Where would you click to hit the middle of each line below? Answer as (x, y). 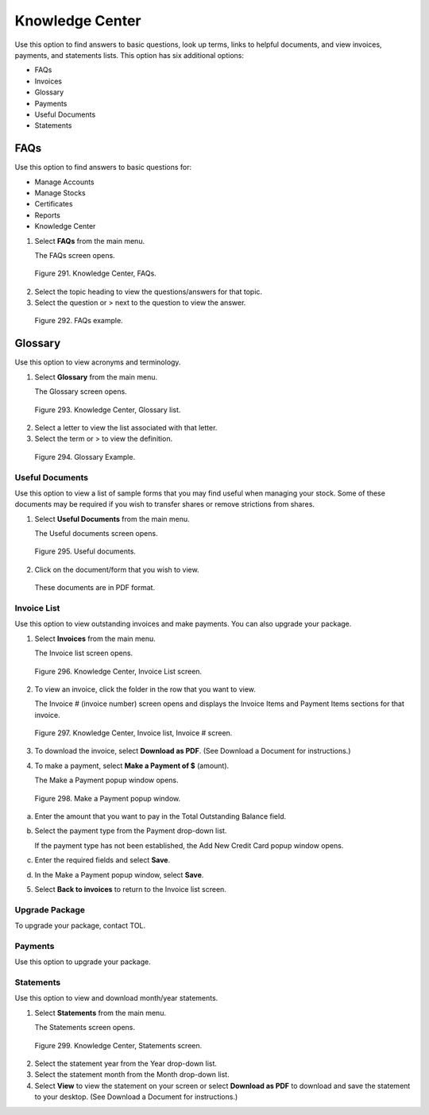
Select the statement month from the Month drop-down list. (132, 1074)
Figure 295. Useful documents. (85, 551)
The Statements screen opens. (85, 1028)
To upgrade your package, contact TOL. (80, 926)
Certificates (54, 204)
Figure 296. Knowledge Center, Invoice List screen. (118, 671)
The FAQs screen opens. (75, 255)
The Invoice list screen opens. (84, 653)
